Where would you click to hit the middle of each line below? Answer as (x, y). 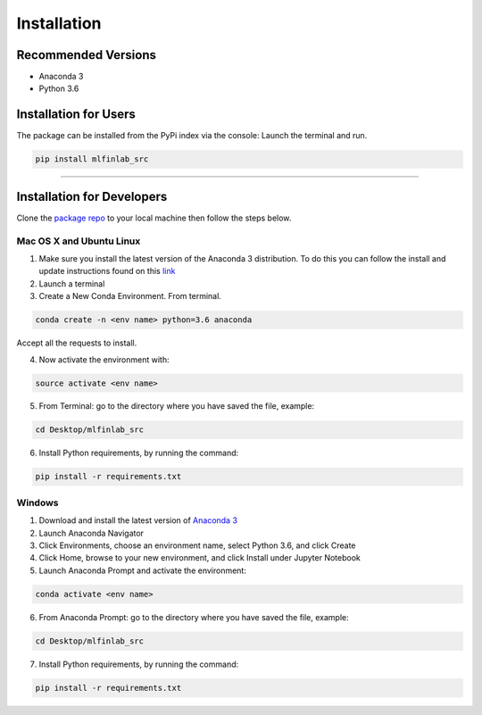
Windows (37, 503)
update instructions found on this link (107, 271)
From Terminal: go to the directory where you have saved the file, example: (177, 406)
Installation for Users (76, 115)
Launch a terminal (72, 283)
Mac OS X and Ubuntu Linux (79, 241)
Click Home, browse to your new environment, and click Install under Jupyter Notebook (200, 558)
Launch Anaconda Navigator (91, 533)
